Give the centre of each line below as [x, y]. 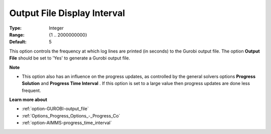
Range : [17, 34]
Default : [18, 42]
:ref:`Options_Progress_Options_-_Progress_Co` [71, 115]
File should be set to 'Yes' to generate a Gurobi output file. [70, 58]
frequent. [31, 90]
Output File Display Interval [67, 13]
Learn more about [28, 99]
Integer [56, 28]
